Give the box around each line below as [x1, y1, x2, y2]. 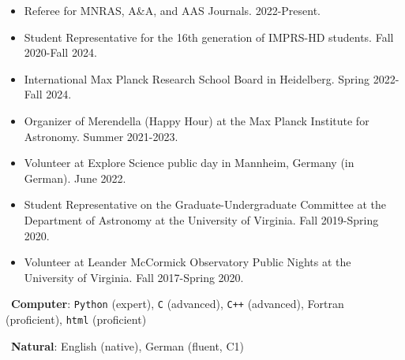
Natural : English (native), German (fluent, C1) [11, 337, 244, 354]
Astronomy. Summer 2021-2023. [24, 128, 178, 144]
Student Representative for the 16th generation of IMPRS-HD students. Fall [24, 28, 394, 45]
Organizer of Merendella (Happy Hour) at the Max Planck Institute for [24, 112, 369, 128]
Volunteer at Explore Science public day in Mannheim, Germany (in [24, 154, 354, 171]
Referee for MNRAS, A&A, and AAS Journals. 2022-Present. [24, 2, 321, 18]
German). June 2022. [24, 169, 126, 186]
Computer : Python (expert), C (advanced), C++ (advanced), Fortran [11, 295, 344, 312]
